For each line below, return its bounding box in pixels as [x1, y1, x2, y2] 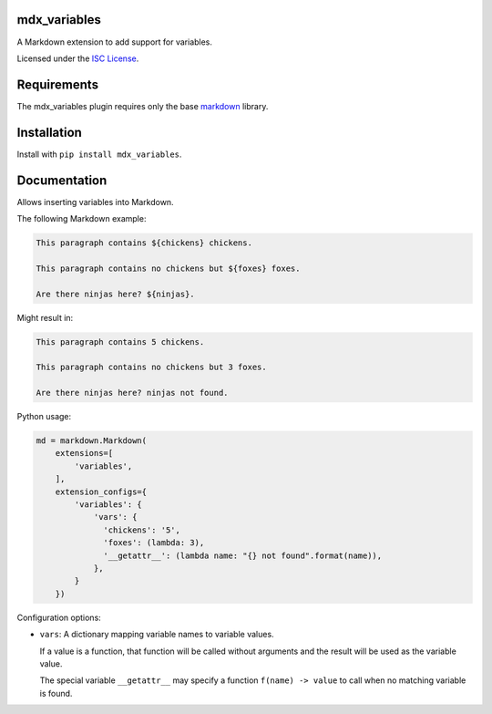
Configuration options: [16, 612, 102, 623]
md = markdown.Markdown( [36, 436, 148, 446]
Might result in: [16, 312, 74, 323]
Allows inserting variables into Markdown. [16, 196, 174, 207]
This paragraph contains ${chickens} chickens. [36, 238, 252, 248]
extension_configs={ [55, 486, 148, 497]
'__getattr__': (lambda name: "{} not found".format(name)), [103, 550, 383, 561]
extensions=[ [55, 448, 114, 459]
